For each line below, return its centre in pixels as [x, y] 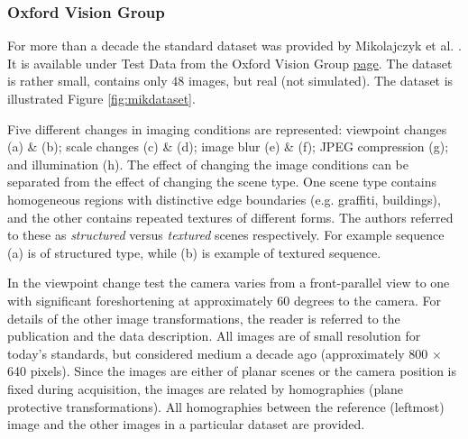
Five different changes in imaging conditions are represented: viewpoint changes [227, 128]
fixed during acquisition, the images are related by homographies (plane [206, 388]
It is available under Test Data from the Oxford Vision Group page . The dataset [230, 63]
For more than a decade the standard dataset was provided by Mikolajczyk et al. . [234, 46]
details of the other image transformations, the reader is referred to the [204, 318]
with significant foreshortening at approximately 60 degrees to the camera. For [224, 300]
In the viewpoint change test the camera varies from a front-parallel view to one [229, 283]
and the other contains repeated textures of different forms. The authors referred [230, 217]
